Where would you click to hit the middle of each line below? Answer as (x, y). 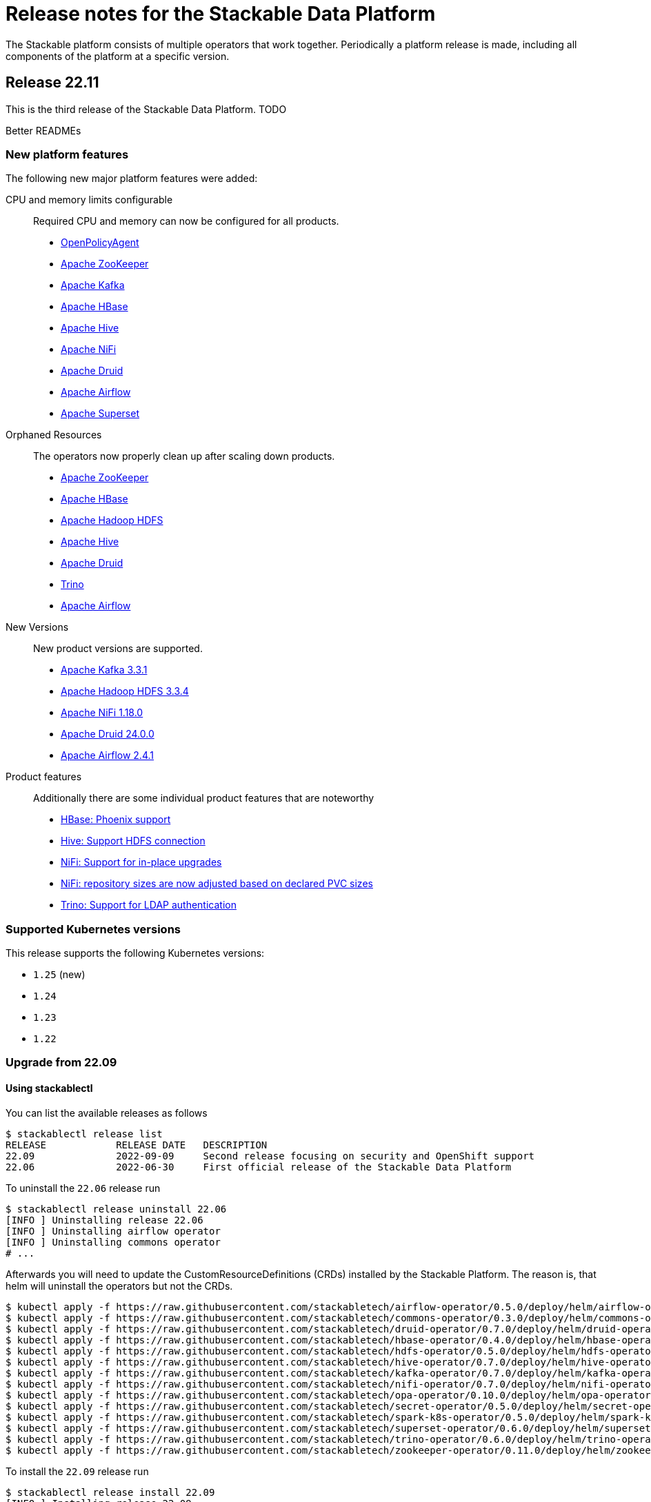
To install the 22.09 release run (77, 1471)
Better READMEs (43, 130)
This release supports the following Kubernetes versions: (135, 953)
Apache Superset (100, 414)
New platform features (67, 154)
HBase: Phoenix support (116, 820)
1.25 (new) (59, 975)
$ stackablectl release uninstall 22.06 (116, 1209)
